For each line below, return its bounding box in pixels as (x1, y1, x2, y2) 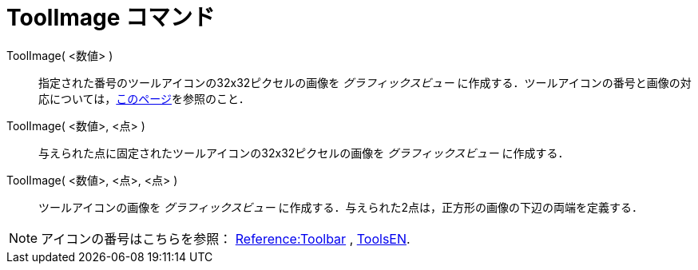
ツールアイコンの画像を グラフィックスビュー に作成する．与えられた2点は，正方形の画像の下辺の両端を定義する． (38, 200, 644, 214)
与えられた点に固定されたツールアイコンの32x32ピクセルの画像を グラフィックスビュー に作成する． (38, 145, 569, 160)
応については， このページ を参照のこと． (38, 91, 250, 105)
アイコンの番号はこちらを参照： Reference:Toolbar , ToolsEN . (41, 230, 410, 247)
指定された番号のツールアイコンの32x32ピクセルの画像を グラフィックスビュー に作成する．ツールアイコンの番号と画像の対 (38, 75, 692, 89)
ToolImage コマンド (6, 4, 216, 31)
